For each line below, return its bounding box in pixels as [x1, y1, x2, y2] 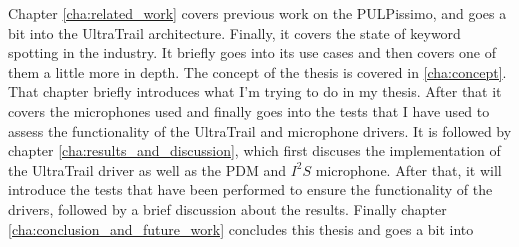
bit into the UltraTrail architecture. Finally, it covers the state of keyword [8, 22, 461, 43]
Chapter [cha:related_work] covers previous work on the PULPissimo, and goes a [8, 3, 507, 23]
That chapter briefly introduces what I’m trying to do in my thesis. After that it [8, 81, 502, 102]
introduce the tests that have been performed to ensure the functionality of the [8, 179, 493, 200]
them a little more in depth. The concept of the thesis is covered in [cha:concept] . [8, 61, 507, 82]
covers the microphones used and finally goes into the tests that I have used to [8, 100, 490, 121]
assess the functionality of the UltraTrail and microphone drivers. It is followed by [8, 120, 512, 141]
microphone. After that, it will [315, 159, 502, 180]
